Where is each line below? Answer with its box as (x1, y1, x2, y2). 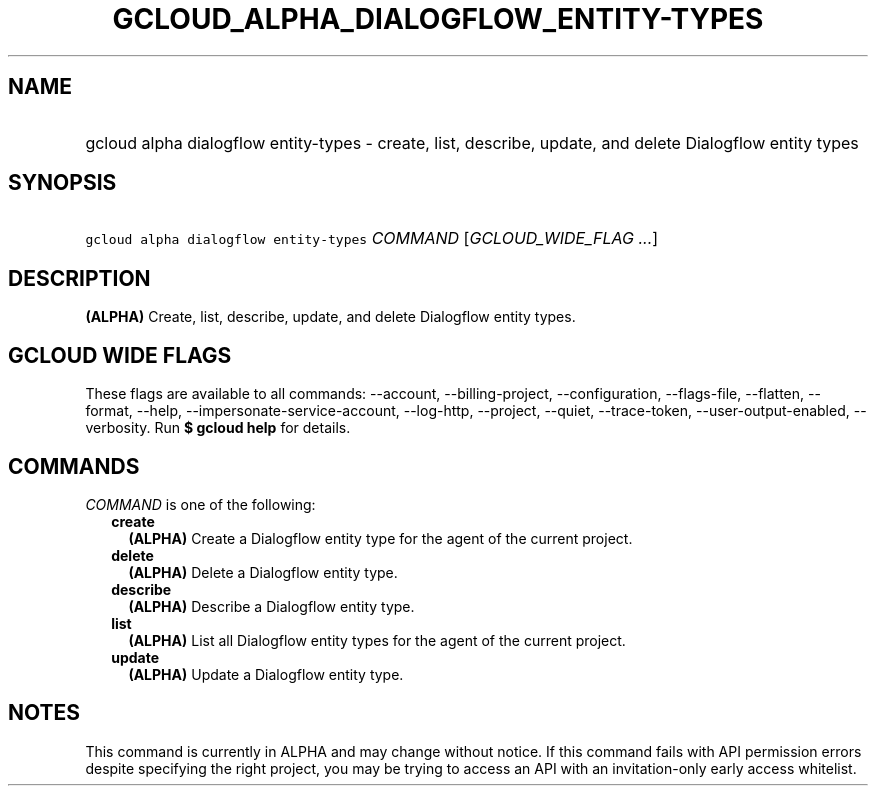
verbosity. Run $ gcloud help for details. (85, 419, 351, 437)
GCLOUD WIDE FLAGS (8, 342, 232, 368)
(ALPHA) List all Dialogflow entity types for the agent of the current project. (128, 631, 626, 649)
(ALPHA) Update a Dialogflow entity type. (128, 665, 404, 683)
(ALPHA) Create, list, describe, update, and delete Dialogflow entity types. (85, 308, 576, 326)
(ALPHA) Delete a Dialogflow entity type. (128, 563, 398, 581)
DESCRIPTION (8, 265, 151, 291)
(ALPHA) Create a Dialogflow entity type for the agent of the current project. (128, 529, 633, 547)
